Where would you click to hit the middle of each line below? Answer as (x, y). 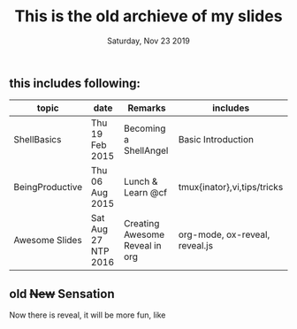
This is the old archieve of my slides (148, 16)
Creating (141, 224)
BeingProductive (48, 187)
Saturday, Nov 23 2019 (148, 41)
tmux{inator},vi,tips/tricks (231, 187)
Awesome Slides (48, 241)
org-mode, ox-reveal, (224, 234)
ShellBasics (38, 140)
